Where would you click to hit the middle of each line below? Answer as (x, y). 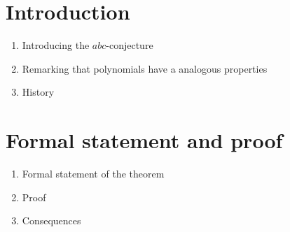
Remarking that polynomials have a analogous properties (145, 68)
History (38, 92)
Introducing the (56, 45)
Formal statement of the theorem (93, 174)
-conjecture (130, 45)
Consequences (51, 220)
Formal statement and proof (144, 140)
